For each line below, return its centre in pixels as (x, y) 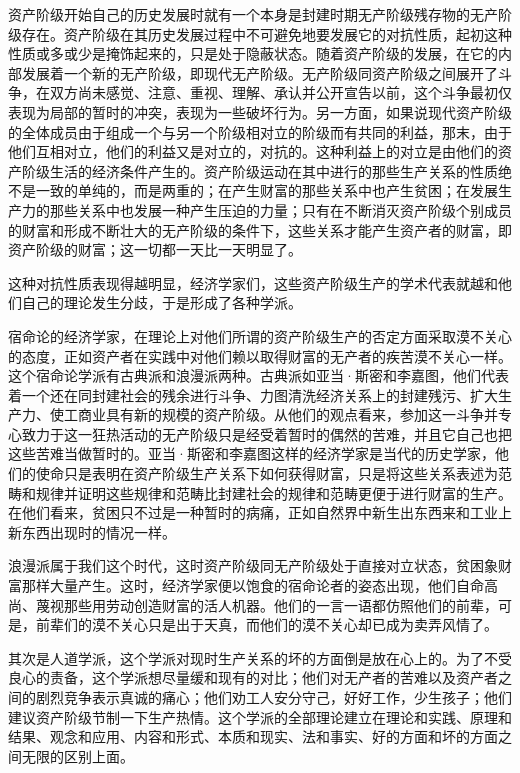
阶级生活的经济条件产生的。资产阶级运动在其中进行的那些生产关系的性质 (259, 170)
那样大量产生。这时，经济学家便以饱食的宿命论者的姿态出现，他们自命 (252, 585)
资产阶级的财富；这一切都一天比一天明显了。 (155, 249)
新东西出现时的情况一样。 (92, 531)
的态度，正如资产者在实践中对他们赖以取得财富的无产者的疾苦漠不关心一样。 (260, 355)
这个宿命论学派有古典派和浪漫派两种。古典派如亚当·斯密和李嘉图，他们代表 (258, 375)
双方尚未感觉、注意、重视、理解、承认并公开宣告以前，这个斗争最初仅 (280, 92)
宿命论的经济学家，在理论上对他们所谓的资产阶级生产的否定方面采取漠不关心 (260, 335)
